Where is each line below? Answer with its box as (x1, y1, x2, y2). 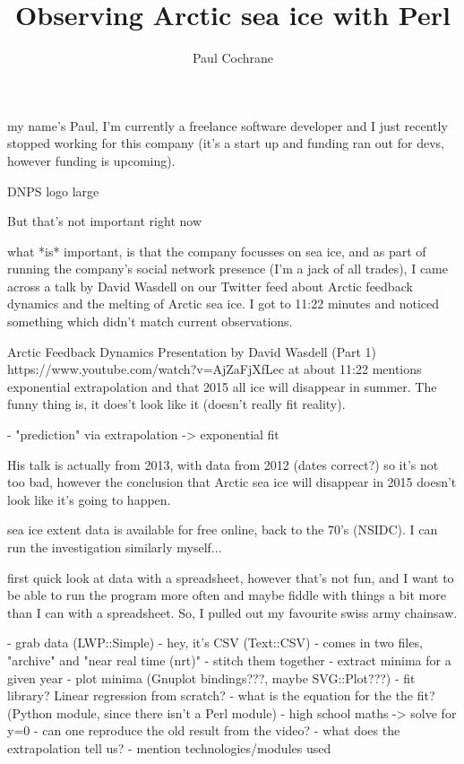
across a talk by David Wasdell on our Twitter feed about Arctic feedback (7, 276, 413, 295)
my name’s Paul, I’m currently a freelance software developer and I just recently (7, 116, 448, 135)
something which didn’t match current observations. (7, 312, 293, 331)
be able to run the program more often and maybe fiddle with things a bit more (7, 586, 446, 604)
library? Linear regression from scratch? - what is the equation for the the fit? (7, 686, 435, 705)
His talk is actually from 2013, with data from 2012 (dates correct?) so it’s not (7, 455, 439, 473)
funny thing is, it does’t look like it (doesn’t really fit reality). (7, 395, 346, 413)
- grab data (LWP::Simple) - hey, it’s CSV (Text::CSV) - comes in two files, (7, 633, 423, 652)
